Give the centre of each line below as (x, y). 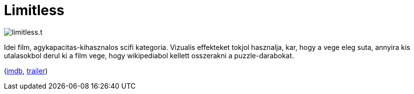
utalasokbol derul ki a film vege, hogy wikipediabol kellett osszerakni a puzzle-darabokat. (149, 55)
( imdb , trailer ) (26, 70)
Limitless (34, 10)
